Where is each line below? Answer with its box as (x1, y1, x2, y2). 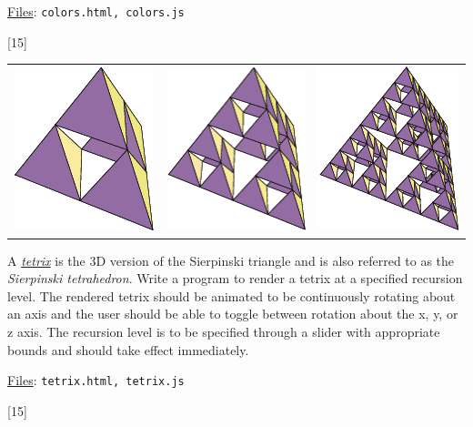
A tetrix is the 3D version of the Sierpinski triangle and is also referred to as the (7, 250, 455, 269)
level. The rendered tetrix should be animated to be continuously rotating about (7, 286, 456, 305)
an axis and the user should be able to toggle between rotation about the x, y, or (7, 304, 458, 323)
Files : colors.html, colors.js (7, 2, 185, 20)
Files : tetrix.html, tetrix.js (7, 371, 185, 390)
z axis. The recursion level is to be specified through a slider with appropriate (7, 322, 440, 341)
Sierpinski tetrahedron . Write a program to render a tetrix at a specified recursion (7, 269, 463, 288)
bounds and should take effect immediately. (7, 340, 249, 359)
